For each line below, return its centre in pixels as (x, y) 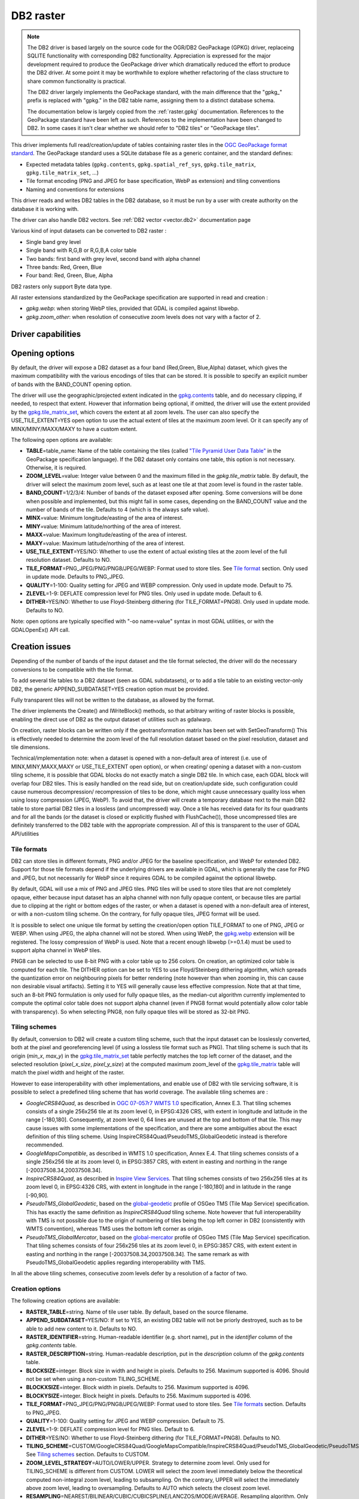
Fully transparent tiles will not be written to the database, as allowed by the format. (113, 700)
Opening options (43, 353)
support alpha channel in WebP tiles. (56, 950)
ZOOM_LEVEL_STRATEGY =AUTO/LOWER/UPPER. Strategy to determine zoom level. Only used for (148, 1462)
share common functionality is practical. (77, 81)
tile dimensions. (31, 747)
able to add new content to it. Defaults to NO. (82, 1329)
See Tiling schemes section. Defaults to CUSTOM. (88, 1455)
